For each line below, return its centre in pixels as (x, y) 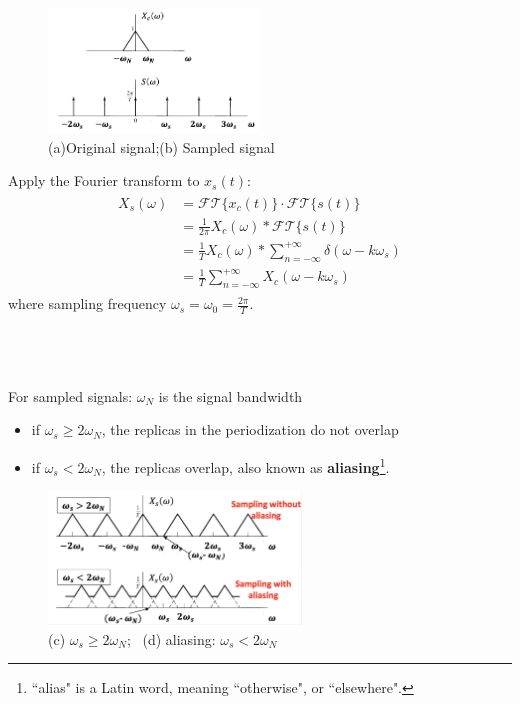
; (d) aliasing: (171, 638)
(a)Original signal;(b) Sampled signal (161, 146)
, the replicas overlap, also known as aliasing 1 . (245, 465)
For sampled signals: (70, 395)
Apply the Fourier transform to (104, 180)
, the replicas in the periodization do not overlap (250, 429)
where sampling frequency (87, 303)
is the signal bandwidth (230, 395)
